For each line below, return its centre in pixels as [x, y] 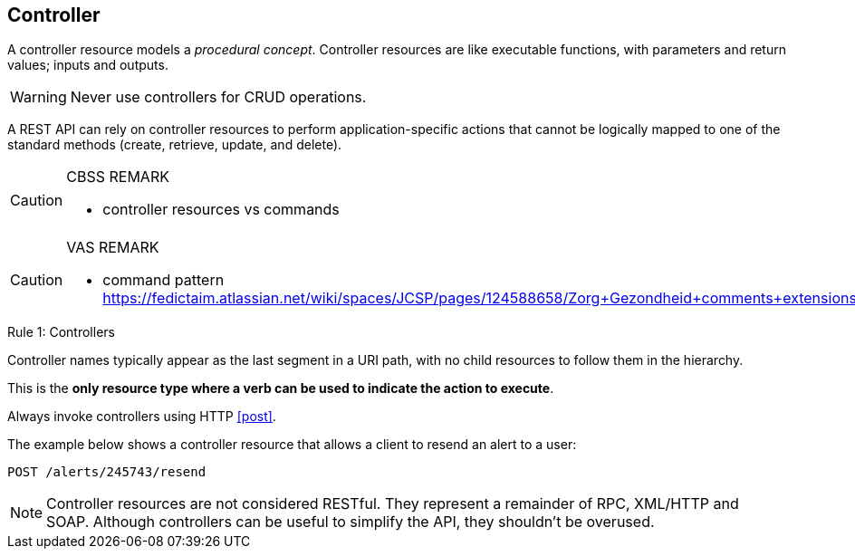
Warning [38, 97]
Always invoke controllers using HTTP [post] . [142, 417]
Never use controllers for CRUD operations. [218, 97]
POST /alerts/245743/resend [107, 472]
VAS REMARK [113, 248]
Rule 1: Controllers [61, 332]
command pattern [163, 280]
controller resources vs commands [221, 210]
